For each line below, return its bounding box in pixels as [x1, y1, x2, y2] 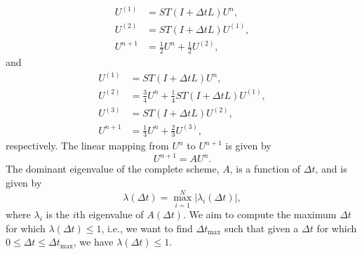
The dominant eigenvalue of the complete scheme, [6, 161, 220, 176]
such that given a [224, 220, 299, 235]
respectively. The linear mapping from [6, 138, 169, 153]
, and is [315, 161, 347, 176]
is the [46, 207, 70, 222]
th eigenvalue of [76, 207, 144, 222]
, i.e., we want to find [101, 220, 193, 235]
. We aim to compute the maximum [182, 207, 337, 222]
